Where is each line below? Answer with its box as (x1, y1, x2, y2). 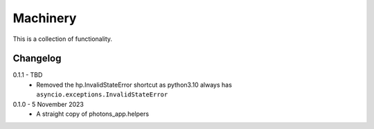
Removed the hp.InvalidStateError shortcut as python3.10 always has (36, 80, 232, 89)
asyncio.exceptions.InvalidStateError (36, 91, 168, 98)
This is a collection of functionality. (12, 35, 113, 43)
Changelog (12, 53, 62, 64)
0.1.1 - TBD (12, 71, 43, 79)
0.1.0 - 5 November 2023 (12, 100, 84, 108)
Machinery (12, 10, 77, 26)
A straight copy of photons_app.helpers (36, 110, 149, 118)
